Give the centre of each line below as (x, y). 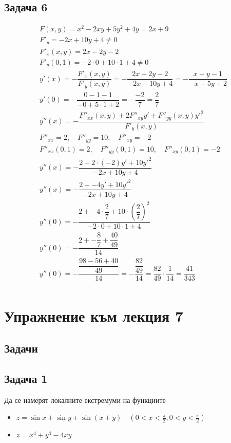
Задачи (21, 348)
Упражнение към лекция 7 (94, 315)
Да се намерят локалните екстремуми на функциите (85, 400)
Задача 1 (26, 378)
